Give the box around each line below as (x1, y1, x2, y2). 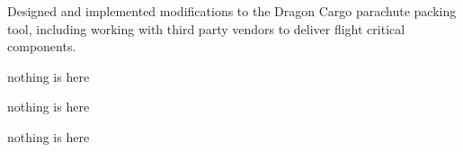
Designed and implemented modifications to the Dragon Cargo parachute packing (7, 2, 457, 20)
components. (7, 37, 76, 56)
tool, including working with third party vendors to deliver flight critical (7, 19, 405, 38)
